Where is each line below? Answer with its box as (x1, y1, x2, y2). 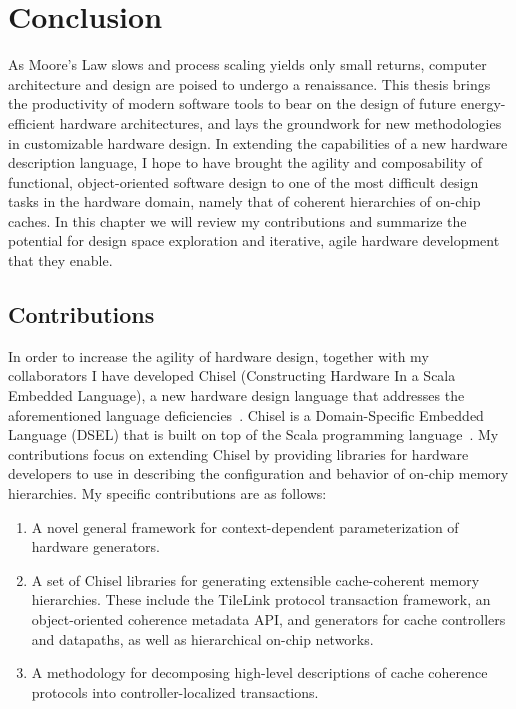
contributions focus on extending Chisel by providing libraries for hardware (8, 443, 469, 464)
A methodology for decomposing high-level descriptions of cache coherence (31, 662, 488, 683)
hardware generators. (31, 536, 160, 557)
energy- (460, 93, 506, 114)
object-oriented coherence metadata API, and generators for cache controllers (31, 608, 506, 629)
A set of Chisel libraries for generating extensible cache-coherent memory (31, 569, 480, 590)
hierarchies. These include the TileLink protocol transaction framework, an (31, 589, 491, 610)
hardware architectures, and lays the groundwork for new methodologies (59, 112, 502, 133)
